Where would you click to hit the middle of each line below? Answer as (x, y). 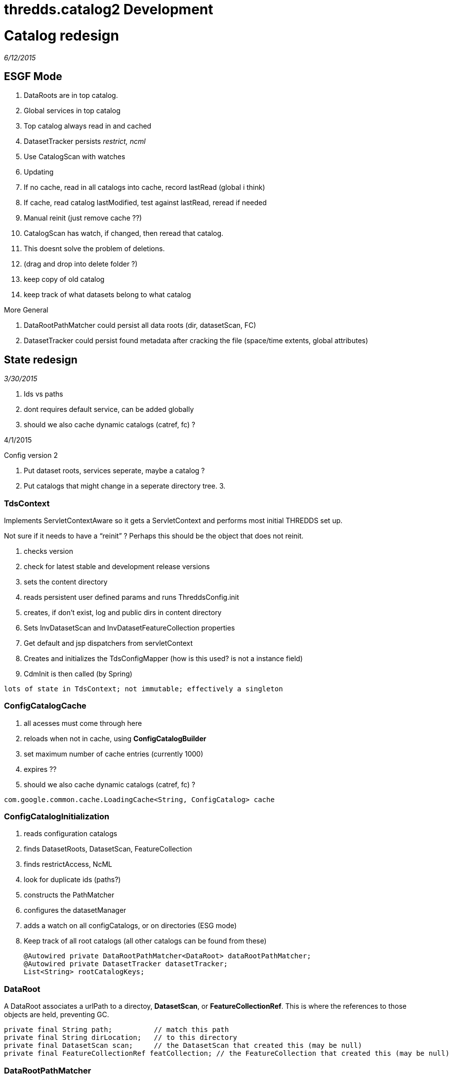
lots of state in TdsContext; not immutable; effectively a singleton (144, 689)
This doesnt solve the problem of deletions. (94, 249)
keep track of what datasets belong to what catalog (107, 295)
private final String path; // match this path (117, 1030)
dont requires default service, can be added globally (109, 409)
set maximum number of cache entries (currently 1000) (114, 754)
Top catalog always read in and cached (88, 126)
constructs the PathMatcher (69, 895)
